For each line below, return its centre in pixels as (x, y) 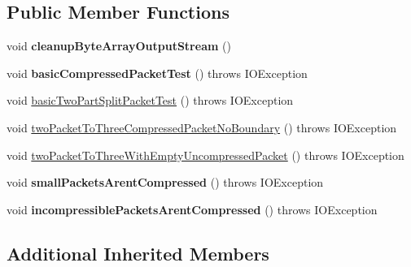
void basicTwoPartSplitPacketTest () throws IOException (150, 100)
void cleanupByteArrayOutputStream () (119, 46)
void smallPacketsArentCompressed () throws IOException (165, 182)
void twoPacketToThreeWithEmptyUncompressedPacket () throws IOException (205, 155)
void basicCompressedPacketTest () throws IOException (157, 73)
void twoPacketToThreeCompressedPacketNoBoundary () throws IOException (202, 127)
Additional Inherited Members (138, 253)
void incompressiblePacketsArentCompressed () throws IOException (192, 209)
